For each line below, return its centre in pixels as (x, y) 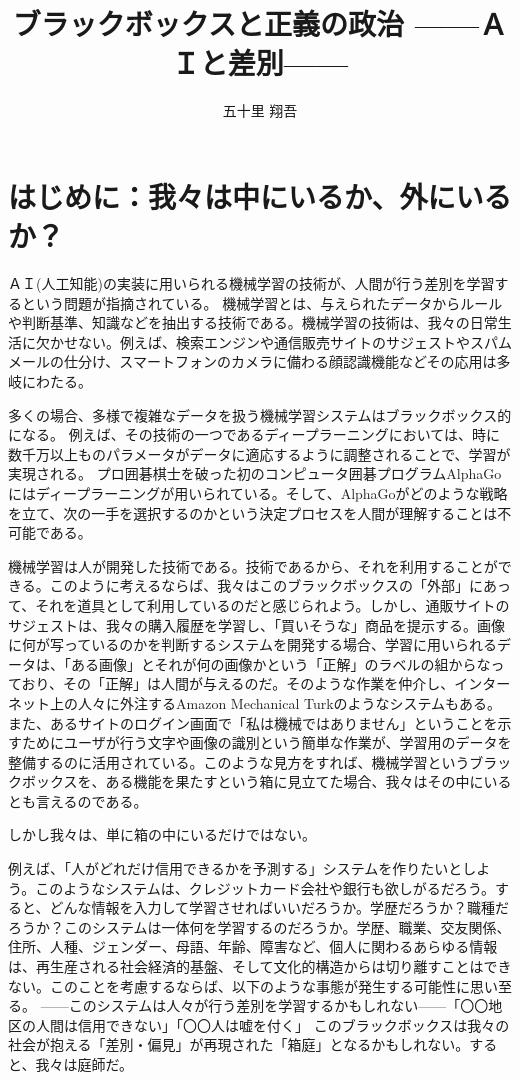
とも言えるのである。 (78, 800)
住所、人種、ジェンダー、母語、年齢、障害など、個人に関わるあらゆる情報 (253, 946)
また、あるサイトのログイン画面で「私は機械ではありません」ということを (253, 722)
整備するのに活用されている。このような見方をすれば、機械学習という (239, 761)
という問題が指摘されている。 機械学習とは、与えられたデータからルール (262, 302)
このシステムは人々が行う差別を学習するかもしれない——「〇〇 (278, 1005)
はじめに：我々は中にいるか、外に (232, 195)
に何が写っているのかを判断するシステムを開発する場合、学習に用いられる (252, 644)
